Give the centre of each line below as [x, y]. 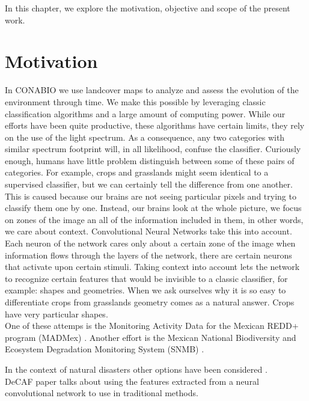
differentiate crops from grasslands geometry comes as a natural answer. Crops [150, 302]
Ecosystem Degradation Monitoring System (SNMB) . [105, 349]
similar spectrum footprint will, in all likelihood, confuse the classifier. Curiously [153, 149]
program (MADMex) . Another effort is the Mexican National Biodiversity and [151, 337]
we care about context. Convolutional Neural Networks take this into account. [148, 231]
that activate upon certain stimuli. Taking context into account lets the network [152, 267]
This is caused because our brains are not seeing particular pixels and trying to [151, 196]
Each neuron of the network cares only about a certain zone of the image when [150, 243]
